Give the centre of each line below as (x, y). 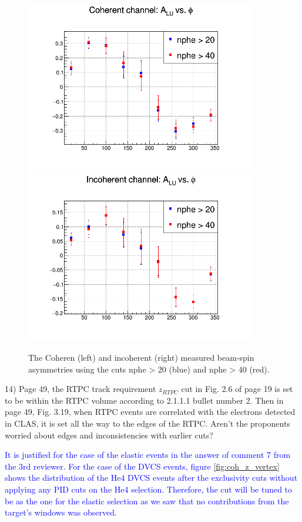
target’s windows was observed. (61, 512)
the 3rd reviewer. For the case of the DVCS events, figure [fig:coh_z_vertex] (142, 466)
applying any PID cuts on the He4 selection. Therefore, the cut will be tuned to (149, 489)
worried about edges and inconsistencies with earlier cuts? (109, 435)
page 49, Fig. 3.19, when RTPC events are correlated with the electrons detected (150, 412)
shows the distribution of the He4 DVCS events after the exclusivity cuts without (151, 478)
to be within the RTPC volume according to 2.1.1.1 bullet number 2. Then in (144, 400)
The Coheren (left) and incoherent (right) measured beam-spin (141, 358)
